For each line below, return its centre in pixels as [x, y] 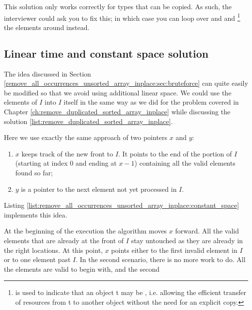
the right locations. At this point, [53, 250]
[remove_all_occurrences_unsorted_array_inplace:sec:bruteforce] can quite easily [126, 83]
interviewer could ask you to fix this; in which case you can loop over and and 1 [122, 17]
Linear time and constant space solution [106, 53]
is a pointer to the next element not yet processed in [99, 189]
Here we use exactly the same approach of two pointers [86, 137]
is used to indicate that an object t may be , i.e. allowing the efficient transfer [131, 292]
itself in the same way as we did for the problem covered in [151, 102]
